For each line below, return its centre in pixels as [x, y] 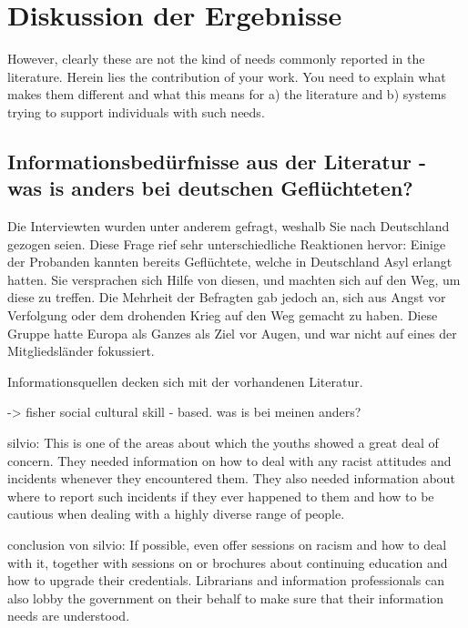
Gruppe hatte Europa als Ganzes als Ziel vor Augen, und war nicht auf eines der [232, 333]
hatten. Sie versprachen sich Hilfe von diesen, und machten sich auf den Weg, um [234, 279]
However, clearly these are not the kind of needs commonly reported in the [216, 59]
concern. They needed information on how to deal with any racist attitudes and [229, 460]
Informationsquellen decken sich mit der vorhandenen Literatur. [185, 381]
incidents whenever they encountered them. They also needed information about [231, 478]
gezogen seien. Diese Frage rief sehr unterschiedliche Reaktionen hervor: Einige [227, 243]
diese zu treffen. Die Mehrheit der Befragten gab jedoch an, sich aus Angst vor [227, 297]
